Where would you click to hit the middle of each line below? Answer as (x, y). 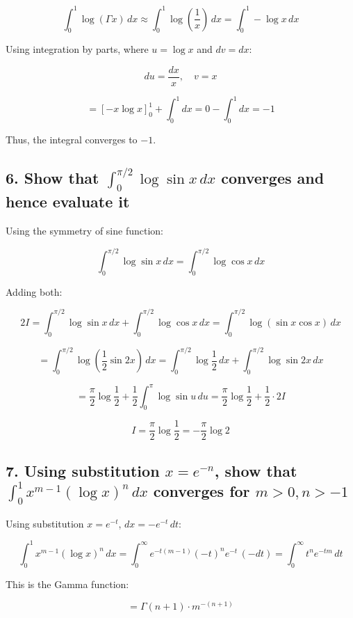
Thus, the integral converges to (72, 140)
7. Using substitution (83, 470)
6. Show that (52, 177)
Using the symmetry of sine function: (84, 230)
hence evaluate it (68, 201)
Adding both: (34, 291)
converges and (273, 177)
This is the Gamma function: (67, 584)
